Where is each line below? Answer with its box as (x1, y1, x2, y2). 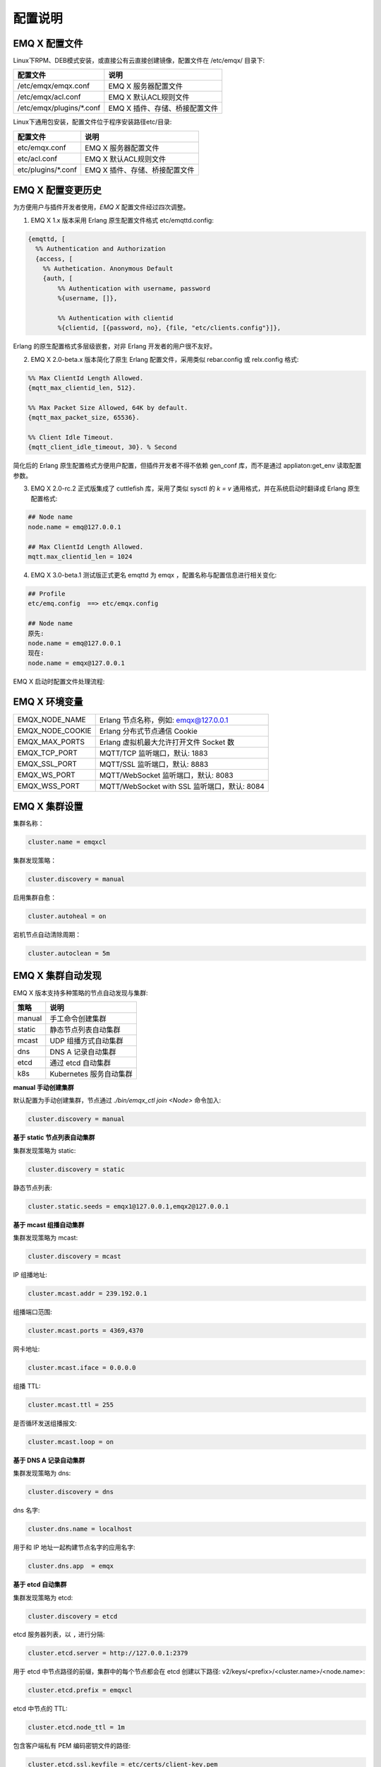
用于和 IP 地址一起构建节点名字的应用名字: (13, 1543, 135, 1551)
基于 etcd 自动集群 (13, 1580, 67, 1589)
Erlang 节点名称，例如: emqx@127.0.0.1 (99, 715, 229, 724)
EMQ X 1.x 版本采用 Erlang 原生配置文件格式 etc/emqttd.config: (30, 216, 214, 224)
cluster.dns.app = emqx (28, 1562, 114, 1571)
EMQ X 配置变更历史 (13, 184, 102, 196)
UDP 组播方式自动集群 (49, 1035, 123, 1045)
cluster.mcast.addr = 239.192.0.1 (28, 1289, 147, 1297)
